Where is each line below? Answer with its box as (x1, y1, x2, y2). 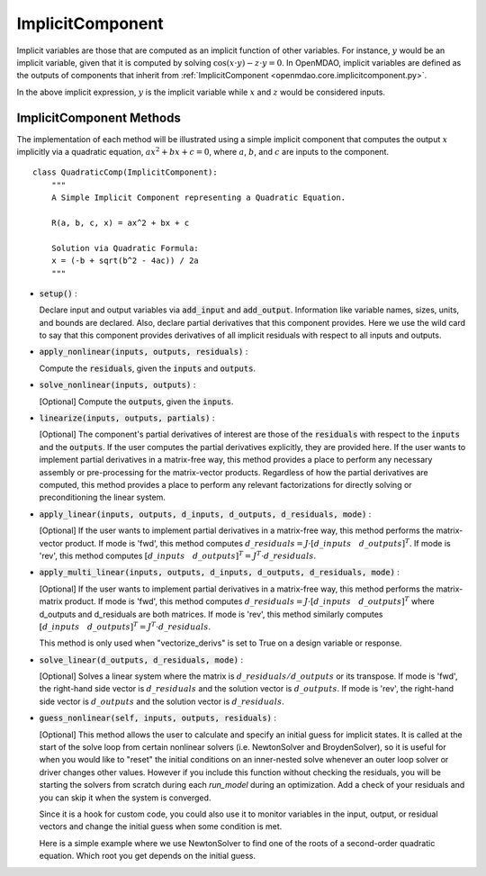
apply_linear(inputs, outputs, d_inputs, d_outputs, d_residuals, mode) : (39, 509, 372, 519)
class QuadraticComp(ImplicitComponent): (32, 167, 218, 177)
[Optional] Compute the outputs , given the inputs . (39, 396, 234, 407)
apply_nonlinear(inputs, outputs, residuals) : (39, 347, 248, 357)
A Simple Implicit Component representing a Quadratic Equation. (50, 193, 346, 203)
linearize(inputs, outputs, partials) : (39, 412, 215, 423)
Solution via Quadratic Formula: (50, 243, 200, 253)
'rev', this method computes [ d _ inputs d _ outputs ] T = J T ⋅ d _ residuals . (39, 549, 317, 561)
